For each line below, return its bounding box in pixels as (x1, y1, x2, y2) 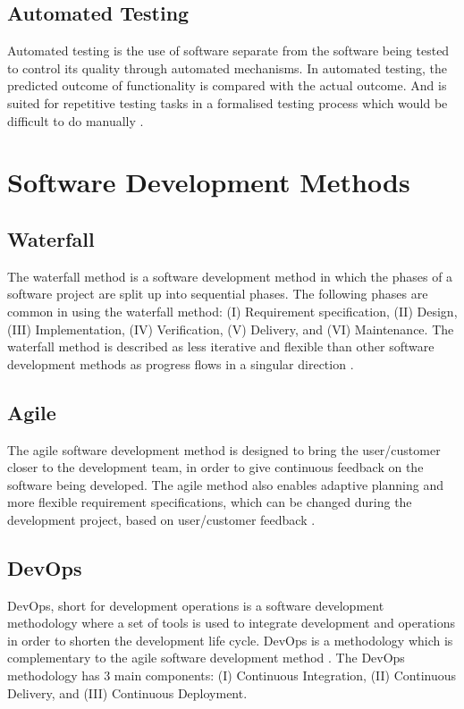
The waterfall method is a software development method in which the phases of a (7, 266, 453, 285)
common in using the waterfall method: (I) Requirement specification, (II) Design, (7, 301, 458, 320)
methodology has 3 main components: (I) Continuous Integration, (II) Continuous (7, 666, 457, 685)
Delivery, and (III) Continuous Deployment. (7, 683, 248, 702)
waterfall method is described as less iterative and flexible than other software (7, 337, 434, 356)
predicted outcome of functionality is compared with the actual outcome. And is (7, 76, 447, 95)
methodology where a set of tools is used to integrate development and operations (7, 613, 455, 632)
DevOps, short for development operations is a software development (7, 595, 384, 614)
